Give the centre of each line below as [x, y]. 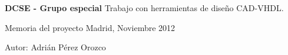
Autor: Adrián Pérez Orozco [55, 47]
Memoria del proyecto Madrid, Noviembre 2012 [90, 27]
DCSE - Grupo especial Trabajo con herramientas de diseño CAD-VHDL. [144, 8]
